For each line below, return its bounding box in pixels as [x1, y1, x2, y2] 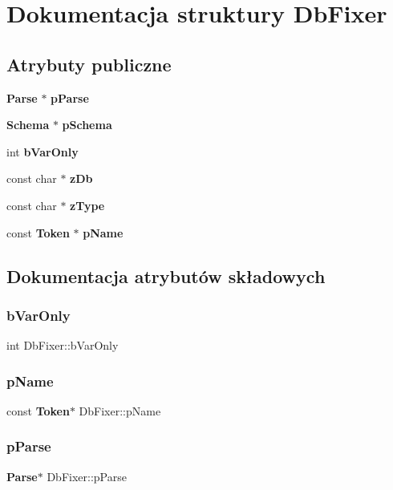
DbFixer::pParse [47, 468, 127, 484]
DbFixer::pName [79, 402, 161, 419]
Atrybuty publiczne [6, 51, 172, 76]
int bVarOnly [6, 143, 79, 160]
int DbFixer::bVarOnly [6, 337, 119, 354]
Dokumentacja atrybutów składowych [6, 263, 326, 288]
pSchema [62, 116, 112, 133]
